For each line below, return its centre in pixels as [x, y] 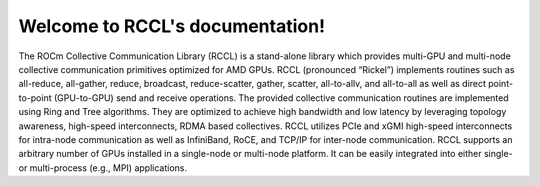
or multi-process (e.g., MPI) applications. [103, 167]
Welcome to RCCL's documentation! [171, 26]
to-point [35, 97]
